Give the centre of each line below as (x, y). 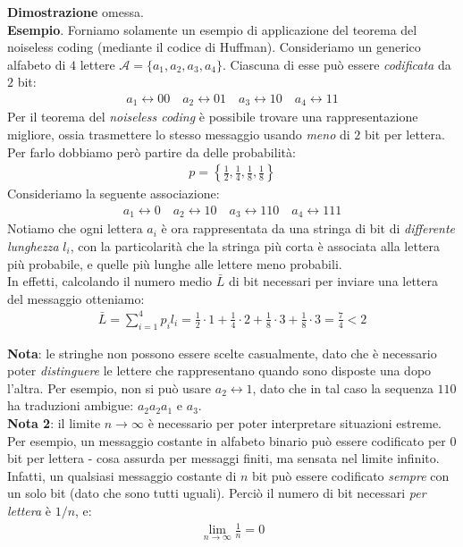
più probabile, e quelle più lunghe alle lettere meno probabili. (175, 263)
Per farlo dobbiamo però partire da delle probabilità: (152, 151)
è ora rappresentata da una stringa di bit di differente (308, 228)
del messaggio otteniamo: (76, 298)
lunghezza (33, 245)
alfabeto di (37, 64)
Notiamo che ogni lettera (75, 228)
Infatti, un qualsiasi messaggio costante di (122, 475)
